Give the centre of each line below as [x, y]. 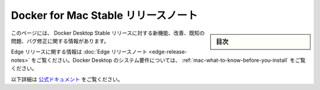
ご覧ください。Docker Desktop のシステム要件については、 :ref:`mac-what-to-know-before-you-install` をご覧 [171, 60]
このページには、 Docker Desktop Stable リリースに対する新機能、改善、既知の [108, 33]
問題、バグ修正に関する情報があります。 [60, 41]
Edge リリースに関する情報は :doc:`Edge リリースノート [79, 52]
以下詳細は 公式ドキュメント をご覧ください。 [67, 79]
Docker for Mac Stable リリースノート [104, 15]
